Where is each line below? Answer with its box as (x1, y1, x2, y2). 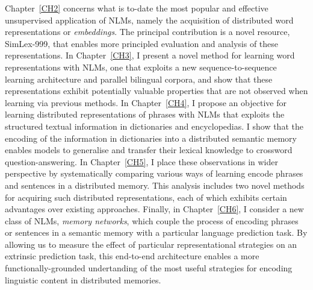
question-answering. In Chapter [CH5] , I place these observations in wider (5, 155, 278, 168)
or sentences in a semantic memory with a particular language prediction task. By (5, 226, 308, 239)
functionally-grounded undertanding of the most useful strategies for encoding (5, 262, 293, 274)
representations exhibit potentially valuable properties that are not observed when (5, 84, 308, 97)
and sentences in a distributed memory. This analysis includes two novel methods (5, 178, 305, 191)
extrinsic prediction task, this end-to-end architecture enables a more (5, 250, 259, 262)
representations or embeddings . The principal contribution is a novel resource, (5, 25, 290, 38)
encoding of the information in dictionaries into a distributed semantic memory (5, 131, 297, 144)
